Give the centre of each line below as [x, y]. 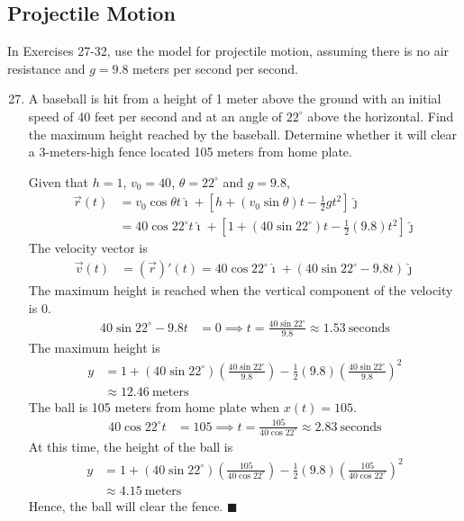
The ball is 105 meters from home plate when [154, 406]
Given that [59, 181]
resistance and [46, 68]
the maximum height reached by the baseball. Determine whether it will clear [243, 134]
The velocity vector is [88, 248]
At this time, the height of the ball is [131, 446]
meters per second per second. [215, 68]
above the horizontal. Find [381, 116]
